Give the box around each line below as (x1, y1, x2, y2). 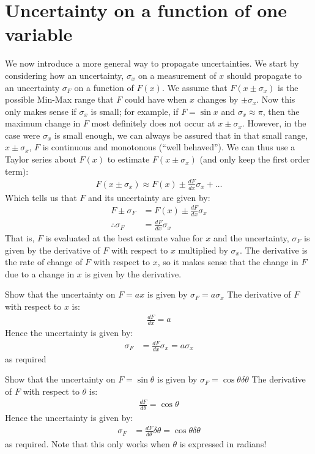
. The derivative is (239, 243, 308, 256)
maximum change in (5, 117, 81, 130)
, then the (262, 104, 300, 117)
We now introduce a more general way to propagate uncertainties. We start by (5, 57, 299, 70)
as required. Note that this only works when (5, 438, 170, 450)
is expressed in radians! (179, 438, 267, 450)
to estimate (107, 153, 150, 166)
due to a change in (5, 267, 75, 280)
